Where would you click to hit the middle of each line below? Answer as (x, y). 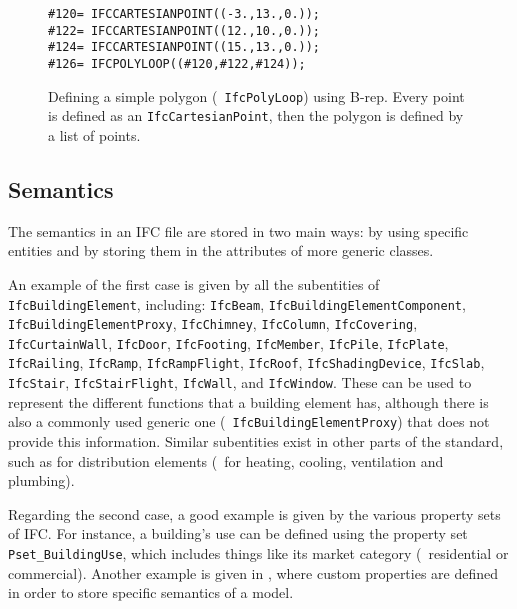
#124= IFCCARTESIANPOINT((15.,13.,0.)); (184, 47)
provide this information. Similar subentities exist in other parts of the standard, (256, 441)
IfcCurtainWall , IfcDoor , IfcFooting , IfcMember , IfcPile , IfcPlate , (228, 342)
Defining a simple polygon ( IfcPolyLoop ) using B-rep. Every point (256, 95)
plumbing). (41, 480)
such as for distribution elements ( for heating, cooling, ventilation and (226, 460)
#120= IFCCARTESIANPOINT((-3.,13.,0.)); (184, 14)
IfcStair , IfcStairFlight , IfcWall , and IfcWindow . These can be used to (240, 382)
